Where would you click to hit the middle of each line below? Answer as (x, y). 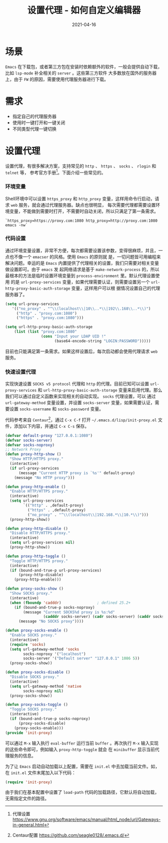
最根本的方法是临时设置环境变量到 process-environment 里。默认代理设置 (80, 275)
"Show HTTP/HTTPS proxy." (37, 459)
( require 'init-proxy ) (29, 782)
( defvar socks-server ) (29, 440)
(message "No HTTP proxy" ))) (44, 478)
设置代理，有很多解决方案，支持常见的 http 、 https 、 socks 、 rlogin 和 (81, 166)
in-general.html (28, 825)
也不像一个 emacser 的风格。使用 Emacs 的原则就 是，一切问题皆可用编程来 (85, 256)
